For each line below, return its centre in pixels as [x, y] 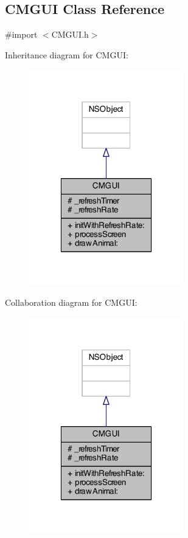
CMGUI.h [70, 34]
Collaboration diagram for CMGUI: [71, 302]
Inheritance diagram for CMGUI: [67, 54]
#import [21, 34]
